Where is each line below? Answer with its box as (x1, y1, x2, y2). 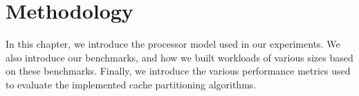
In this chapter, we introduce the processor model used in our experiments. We (6, 37, 340, 51)
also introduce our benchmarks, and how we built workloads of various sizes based (6, 50, 353, 64)
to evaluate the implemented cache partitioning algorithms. (6, 77, 257, 91)
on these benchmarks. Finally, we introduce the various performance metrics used (6, 64, 351, 78)
